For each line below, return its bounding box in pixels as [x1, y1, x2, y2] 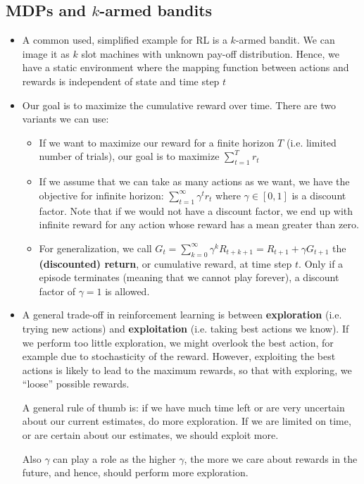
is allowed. [105, 283, 150, 298]
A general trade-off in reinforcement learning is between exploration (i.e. [22, 307, 342, 322]
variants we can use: [22, 111, 109, 126]
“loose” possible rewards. [22, 376, 130, 391]
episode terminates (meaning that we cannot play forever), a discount [39, 270, 339, 285]
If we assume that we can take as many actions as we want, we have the [39, 174, 350, 189]
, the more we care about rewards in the [184, 451, 358, 466]
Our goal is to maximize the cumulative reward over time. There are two [22, 97, 336, 112]
